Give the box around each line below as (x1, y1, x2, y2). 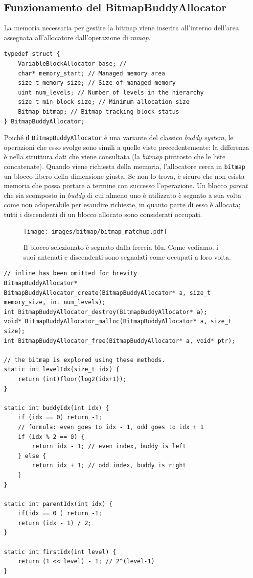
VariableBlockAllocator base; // (18, 60, 127, 67)
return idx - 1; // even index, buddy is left (32, 443, 186, 450)
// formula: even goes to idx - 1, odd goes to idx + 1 (18, 423, 204, 431)
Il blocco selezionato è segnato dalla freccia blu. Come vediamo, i (23, 242, 218, 252)
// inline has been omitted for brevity (4, 270, 138, 277)
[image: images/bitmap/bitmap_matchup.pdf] (23, 228, 167, 235)
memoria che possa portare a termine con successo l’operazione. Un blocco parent (4, 180, 248, 191)
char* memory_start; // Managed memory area (18, 70, 165, 77)
